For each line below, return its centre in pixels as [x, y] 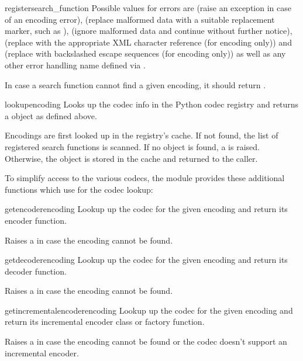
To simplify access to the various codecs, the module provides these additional [145, 178]
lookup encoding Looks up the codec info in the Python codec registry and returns [152, 104]
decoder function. [36, 271]
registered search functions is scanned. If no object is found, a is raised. [132, 146]
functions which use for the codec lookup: [79, 189]
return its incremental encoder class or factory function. [105, 322]
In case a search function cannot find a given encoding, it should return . [135, 84]
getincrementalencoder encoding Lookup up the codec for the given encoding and [149, 310]
